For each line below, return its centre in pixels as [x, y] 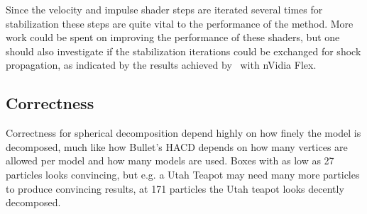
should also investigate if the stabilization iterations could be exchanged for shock [183, 51]
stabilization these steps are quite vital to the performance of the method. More [180, 23]
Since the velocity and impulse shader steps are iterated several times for [164, 9]
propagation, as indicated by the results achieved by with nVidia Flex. [161, 65]
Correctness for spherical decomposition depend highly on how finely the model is [183, 133]
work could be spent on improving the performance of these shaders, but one [173, 37]
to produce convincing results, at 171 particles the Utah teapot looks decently [175, 188]
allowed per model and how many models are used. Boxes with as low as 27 [170, 160]
